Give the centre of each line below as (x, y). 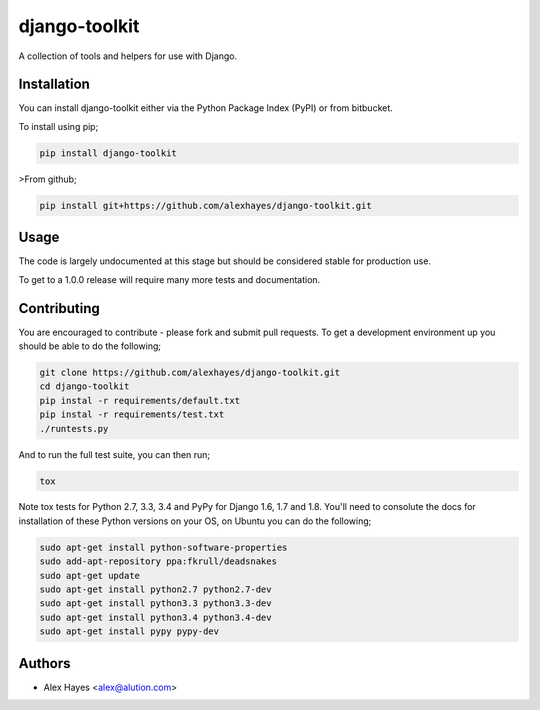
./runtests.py (74, 428)
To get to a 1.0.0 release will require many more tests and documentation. (169, 279)
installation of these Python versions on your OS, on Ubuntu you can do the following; (195, 521)
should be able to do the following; (90, 346)
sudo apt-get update (89, 575)
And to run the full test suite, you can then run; (114, 454)
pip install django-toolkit (108, 153)
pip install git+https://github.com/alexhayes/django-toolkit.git (205, 205)
